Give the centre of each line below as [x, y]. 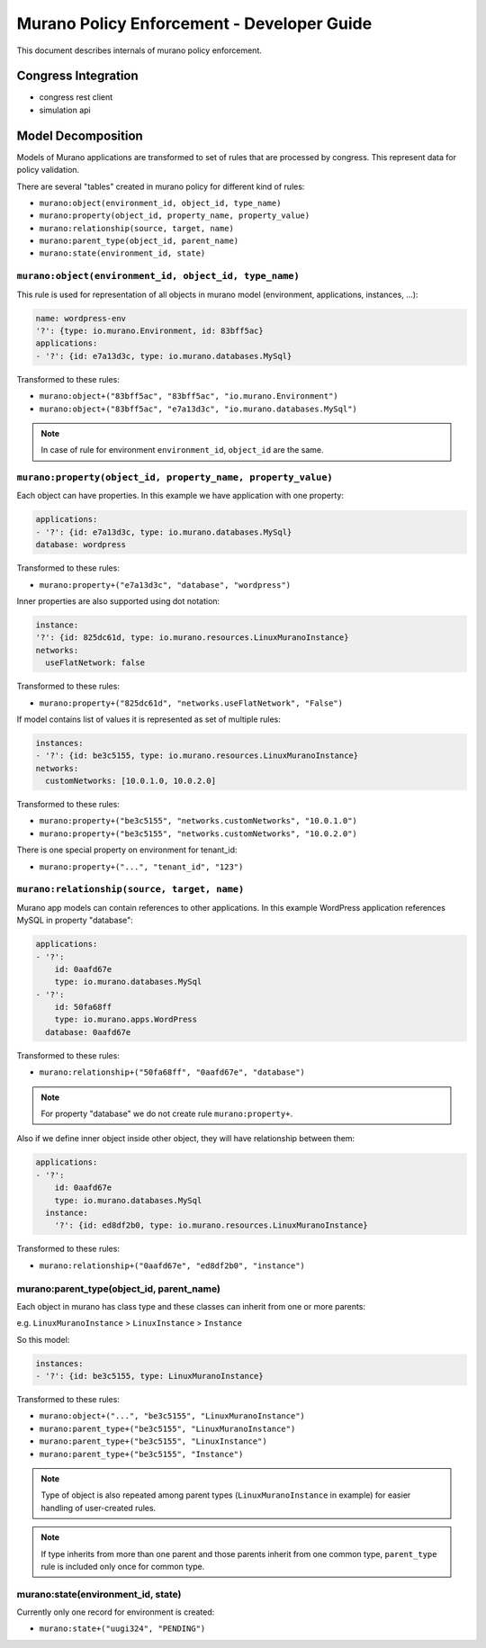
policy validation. [48, 170]
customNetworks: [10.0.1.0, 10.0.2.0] [130, 781]
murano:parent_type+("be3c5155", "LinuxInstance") [153, 1441]
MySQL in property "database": [75, 920]
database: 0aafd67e [88, 1032]
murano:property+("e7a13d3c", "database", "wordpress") [165, 585]
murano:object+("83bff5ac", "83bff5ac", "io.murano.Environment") [189, 396]
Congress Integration [77, 76]
